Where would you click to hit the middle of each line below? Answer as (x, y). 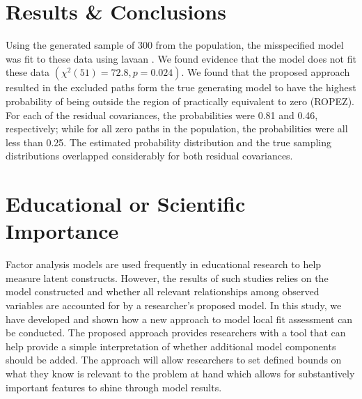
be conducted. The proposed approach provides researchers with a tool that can (176, 332)
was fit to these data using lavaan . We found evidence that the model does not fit (181, 58)
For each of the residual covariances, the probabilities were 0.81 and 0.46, (162, 115)
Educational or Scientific (126, 204)
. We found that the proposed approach (266, 72)
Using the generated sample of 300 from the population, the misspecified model (175, 45)
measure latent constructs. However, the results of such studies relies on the (167, 277)
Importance (62, 231)
